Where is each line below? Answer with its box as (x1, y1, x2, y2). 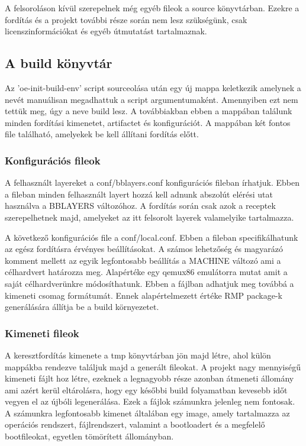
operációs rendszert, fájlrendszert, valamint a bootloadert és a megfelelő (5, 418, 265, 431)
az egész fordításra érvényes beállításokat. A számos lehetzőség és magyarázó (5, 243, 284, 255)
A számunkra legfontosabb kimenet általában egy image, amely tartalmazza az (5, 406, 290, 419)
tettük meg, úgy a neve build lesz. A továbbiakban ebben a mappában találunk (5, 105, 292, 117)
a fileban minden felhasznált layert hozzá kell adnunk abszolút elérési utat (5, 188, 273, 200)
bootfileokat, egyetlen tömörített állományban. (5, 430, 174, 442)
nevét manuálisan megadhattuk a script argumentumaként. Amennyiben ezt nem (5, 93, 298, 105)
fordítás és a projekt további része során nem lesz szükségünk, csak (5, 13, 247, 25)
